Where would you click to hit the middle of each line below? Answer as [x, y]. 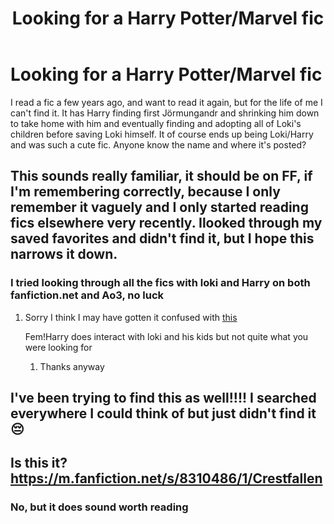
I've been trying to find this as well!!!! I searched [163, 398]
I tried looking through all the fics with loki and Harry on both [160, 283]
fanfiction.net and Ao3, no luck [87, 295]
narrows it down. [64, 254]
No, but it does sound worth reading [99, 507]
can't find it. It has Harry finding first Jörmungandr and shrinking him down [165, 113]
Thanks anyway [72, 366]
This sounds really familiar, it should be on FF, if [161, 176]
